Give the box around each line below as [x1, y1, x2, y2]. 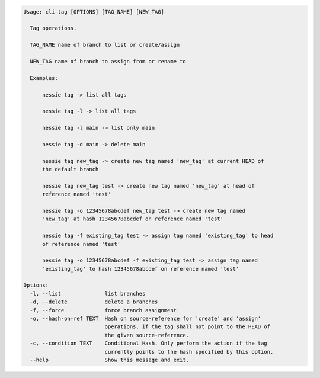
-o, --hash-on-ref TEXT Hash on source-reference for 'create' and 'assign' [30, 315, 261, 322]
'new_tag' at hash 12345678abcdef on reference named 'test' [42, 216, 224, 222]
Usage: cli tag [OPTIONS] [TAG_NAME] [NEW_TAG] [23, 8, 164, 15]
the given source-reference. [104, 332, 190, 338]
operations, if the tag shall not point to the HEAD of [104, 323, 271, 330]
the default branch [42, 166, 99, 173]
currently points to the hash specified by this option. [104, 348, 274, 355]
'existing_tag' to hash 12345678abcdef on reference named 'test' [42, 265, 239, 272]
